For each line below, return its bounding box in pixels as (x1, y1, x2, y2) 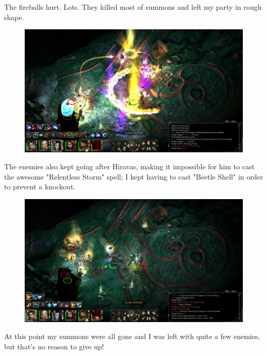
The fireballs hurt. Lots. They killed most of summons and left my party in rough (4, 2, 262, 12)
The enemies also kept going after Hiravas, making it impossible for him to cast (4, 161, 255, 172)
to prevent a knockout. (4, 181, 76, 192)
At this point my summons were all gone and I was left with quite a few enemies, (4, 331, 260, 342)
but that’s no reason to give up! (4, 341, 104, 351)
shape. (4, 11, 24, 22)
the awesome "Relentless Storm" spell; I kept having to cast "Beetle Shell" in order (4, 171, 263, 182)
